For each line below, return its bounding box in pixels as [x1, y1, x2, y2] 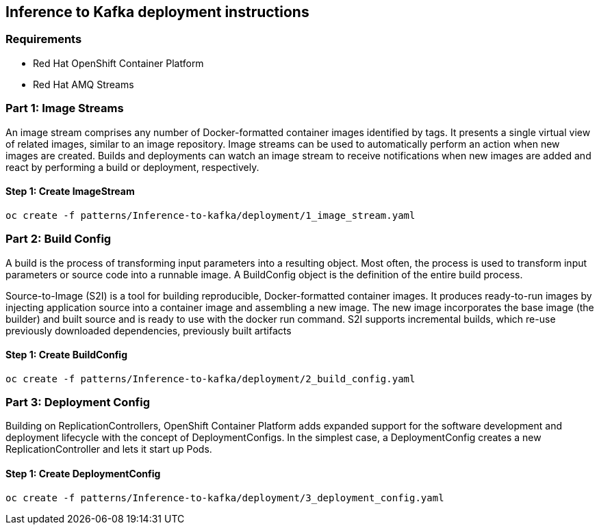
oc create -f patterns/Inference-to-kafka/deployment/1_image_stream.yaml [5, 209, 416, 221]
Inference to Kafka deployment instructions [5, 3, 309, 21]
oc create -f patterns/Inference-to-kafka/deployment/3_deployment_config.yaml [5, 492, 444, 503]
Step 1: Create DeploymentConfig [5, 468, 161, 480]
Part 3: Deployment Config [5, 395, 150, 410]
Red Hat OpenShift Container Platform [33, 57, 204, 69]
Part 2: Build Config [5, 232, 112, 246]
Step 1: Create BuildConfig [5, 349, 128, 361]
